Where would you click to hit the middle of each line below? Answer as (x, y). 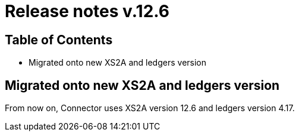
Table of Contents (59, 40)
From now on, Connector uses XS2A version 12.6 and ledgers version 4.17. (150, 108)
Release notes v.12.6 (87, 11)
